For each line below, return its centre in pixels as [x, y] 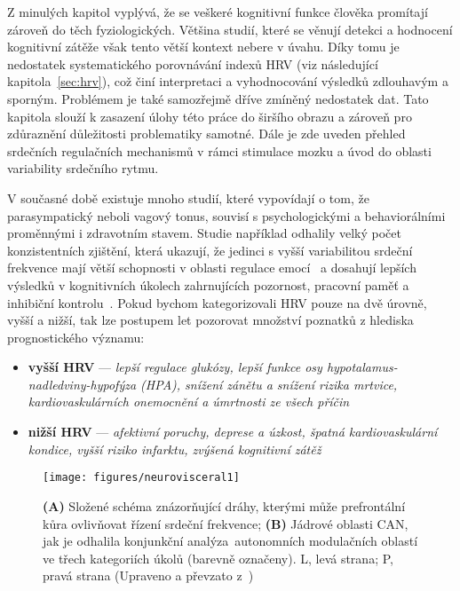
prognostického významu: [76, 337]
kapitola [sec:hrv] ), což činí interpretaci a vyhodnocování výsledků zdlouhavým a [228, 81]
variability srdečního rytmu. [83, 168]
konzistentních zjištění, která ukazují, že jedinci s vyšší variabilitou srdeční [210, 250]
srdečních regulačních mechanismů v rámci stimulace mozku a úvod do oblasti [219, 150]
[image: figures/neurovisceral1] [141, 478]
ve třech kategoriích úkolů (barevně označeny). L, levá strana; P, [218, 558]
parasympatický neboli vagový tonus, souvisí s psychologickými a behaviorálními [226, 215]
